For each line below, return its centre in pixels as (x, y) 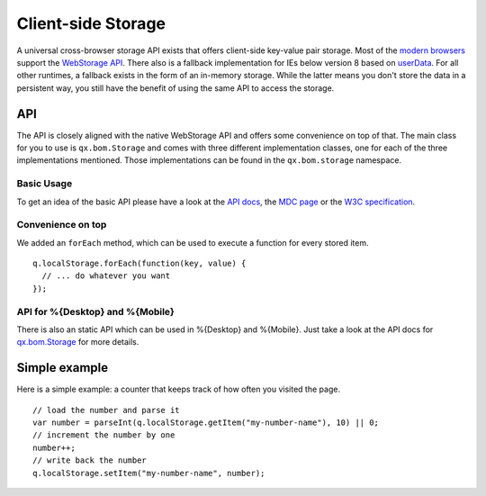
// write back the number (90, 460)
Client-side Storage (91, 23)
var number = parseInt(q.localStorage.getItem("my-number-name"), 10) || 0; (206, 423)
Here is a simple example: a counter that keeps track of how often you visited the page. (179, 389)
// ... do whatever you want (106, 276)
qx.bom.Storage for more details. (78, 342)
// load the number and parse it (106, 410)
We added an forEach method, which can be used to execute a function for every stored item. (193, 242)
